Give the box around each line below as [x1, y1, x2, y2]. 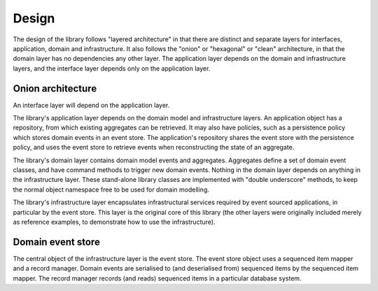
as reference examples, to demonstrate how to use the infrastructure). [13, 218, 216, 226]
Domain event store [13, 236, 101, 248]
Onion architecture [13, 83, 97, 94]
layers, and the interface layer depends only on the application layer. [13, 64, 211, 73]
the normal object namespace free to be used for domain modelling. [13, 185, 210, 194]
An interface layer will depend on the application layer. [13, 101, 170, 109]
